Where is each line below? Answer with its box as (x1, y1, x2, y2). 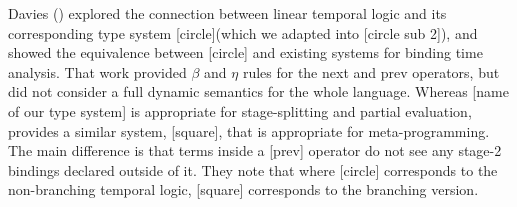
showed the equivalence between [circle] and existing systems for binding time (8, 42, 483, 63)
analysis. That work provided (8, 61, 187, 82)
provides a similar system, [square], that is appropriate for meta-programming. (8, 120, 490, 141)
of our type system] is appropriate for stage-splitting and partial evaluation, (8, 100, 472, 121)
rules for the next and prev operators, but (242, 61, 500, 82)
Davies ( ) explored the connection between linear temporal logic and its (8, 3, 447, 23)
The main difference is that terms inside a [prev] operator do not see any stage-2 (8, 140, 502, 161)
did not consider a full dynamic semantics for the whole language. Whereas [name (8, 81, 509, 102)
